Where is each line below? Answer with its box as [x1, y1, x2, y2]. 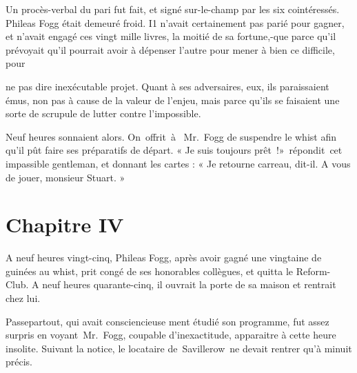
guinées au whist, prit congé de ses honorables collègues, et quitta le [6, 263, 294, 278]
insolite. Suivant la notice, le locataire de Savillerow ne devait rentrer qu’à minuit [6, 341, 352, 355]
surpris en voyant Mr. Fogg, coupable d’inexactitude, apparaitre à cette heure [6, 327, 336, 342]
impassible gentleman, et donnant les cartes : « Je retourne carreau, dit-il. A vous [6, 156, 351, 170]
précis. [6, 354, 33, 369]
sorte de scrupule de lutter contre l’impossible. [6, 106, 201, 121]
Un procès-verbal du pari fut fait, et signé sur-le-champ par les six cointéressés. [6, 2, 340, 16]
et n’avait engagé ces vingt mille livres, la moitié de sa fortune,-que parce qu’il [6, 29, 336, 43]
